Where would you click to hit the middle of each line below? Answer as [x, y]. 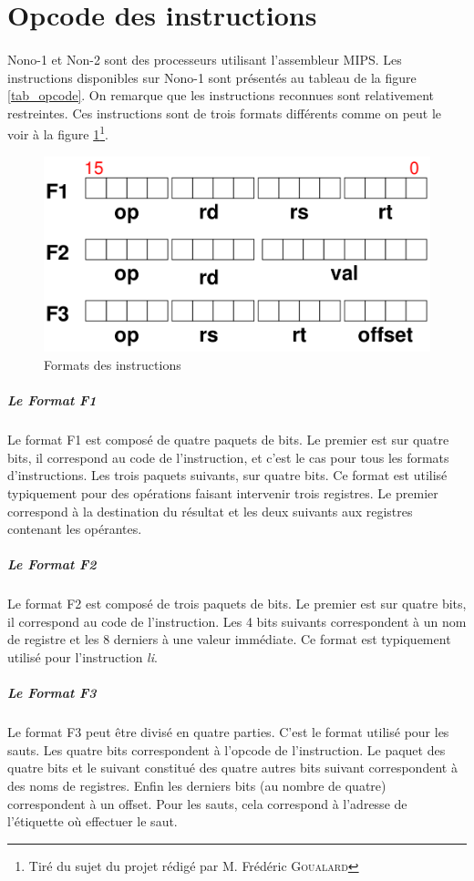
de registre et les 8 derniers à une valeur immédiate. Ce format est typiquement [229, 639]
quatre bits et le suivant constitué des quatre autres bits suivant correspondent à [232, 768]
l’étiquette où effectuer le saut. [93, 821]
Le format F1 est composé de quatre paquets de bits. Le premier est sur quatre [228, 440]
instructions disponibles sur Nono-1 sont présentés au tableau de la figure [212, 77]
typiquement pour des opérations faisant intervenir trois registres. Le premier [223, 492]
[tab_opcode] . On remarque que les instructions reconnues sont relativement [221, 95]
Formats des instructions [113, 364]
